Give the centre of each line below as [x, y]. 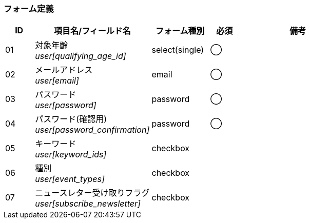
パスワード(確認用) [71, 119]
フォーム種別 [180, 31]
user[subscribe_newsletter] [88, 204]
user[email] [57, 81]
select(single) [178, 50]
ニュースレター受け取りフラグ [92, 193]
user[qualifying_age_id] [81, 56]
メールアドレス [64, 70]
